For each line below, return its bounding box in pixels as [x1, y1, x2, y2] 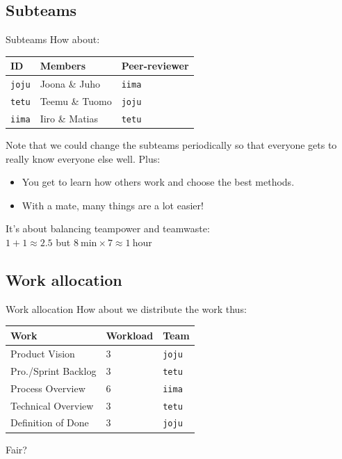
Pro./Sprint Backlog [10, 363, 97, 378]
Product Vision [10, 346, 75, 360]
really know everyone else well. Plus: [6, 151, 161, 166]
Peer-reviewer [121, 58, 189, 73]
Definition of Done [10, 415, 89, 430]
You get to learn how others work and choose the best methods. [22, 175, 295, 189]
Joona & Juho [40, 76, 100, 91]
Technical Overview [10, 398, 94, 412]
